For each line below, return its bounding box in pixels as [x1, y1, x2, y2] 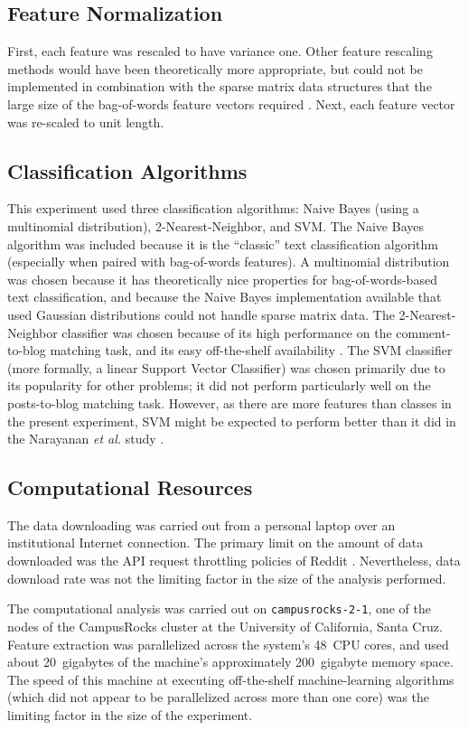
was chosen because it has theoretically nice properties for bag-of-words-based [7, 269, 437, 288]
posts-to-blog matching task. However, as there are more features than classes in [7, 393, 452, 412]
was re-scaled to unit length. [7, 112, 164, 131]
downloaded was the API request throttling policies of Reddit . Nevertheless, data [7, 551, 461, 570]
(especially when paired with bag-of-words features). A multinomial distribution [7, 252, 450, 271]
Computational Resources [7, 473, 253, 501]
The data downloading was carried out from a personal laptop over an [7, 515, 396, 534]
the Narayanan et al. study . [7, 429, 164, 448]
